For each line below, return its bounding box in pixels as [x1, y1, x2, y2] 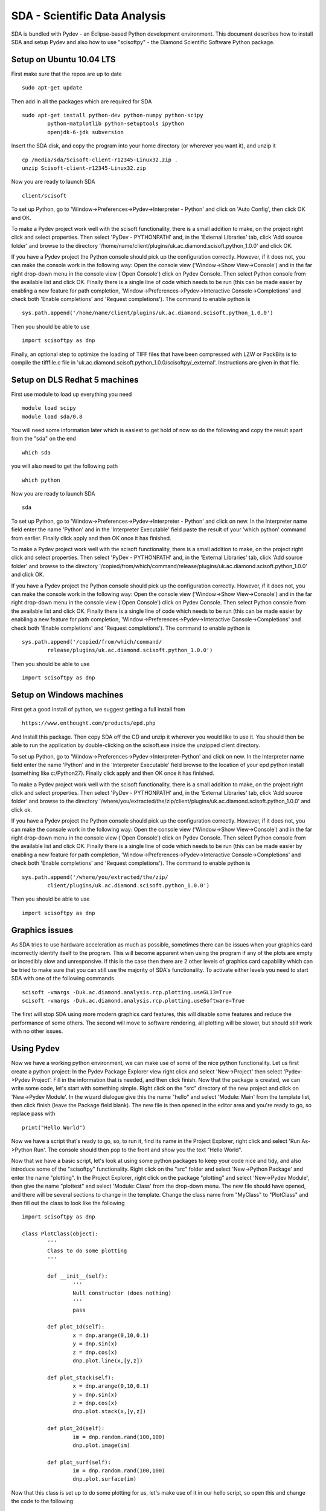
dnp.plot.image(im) [72, 1441, 130, 1449]
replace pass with [11, 1110, 56, 1118]
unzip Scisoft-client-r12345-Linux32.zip [22, 164, 146, 172]
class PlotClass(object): [22, 1231, 99, 1237]
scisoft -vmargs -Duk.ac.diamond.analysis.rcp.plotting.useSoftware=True [22, 997, 245, 1005]
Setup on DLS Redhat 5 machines [11, 375, 139, 385]
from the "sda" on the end [11, 435, 77, 442]
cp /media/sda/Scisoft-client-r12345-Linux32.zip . [22, 156, 178, 163]
